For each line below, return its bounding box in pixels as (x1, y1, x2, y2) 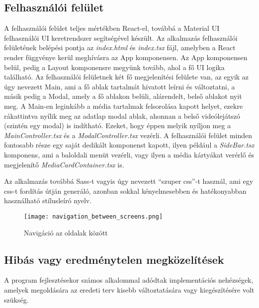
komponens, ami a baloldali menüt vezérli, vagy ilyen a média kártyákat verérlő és (4, 149, 255, 159)
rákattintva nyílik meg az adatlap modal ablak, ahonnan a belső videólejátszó (4, 110, 241, 121)
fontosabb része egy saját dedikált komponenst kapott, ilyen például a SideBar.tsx (4, 140, 255, 150)
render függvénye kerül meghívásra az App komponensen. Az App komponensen (4, 52, 248, 62)
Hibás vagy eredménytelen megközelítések (4, 251, 224, 267)
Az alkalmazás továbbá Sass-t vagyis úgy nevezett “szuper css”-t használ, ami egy (4, 176, 254, 186)
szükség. (4, 294, 29, 305)
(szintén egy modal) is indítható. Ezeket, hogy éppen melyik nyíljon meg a (4, 120, 231, 131)
